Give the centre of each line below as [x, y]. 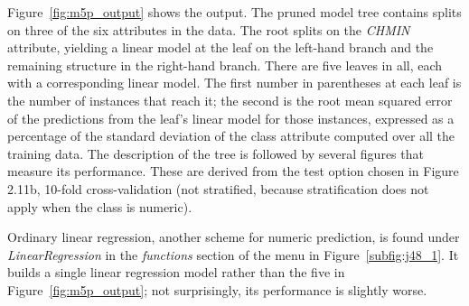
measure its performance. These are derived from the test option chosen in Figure [233, 171]
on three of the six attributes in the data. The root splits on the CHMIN [209, 29]
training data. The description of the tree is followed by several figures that [216, 153]
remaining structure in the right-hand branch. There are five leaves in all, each [225, 65]
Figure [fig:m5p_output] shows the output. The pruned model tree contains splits [234, 12]
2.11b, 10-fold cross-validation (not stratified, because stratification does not [218, 188]
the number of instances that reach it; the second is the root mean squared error [230, 100]
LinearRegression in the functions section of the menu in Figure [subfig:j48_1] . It [233, 254]
